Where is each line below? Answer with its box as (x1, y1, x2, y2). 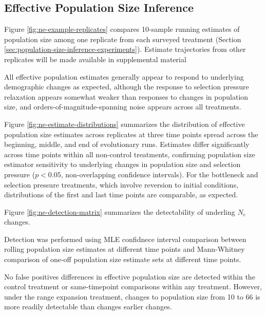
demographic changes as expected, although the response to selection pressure (4, 81, 249, 92)
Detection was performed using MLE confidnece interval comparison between (4, 233, 246, 244)
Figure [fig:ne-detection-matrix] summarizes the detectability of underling (4, 206, 235, 217)
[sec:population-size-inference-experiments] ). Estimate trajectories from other (4, 44, 246, 54)
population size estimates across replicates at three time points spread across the (4, 128, 258, 139)
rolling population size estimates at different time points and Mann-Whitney (4, 244, 245, 254)
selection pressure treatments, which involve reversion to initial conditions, (4, 179, 239, 190)
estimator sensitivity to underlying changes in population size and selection (4, 159, 241, 170)
